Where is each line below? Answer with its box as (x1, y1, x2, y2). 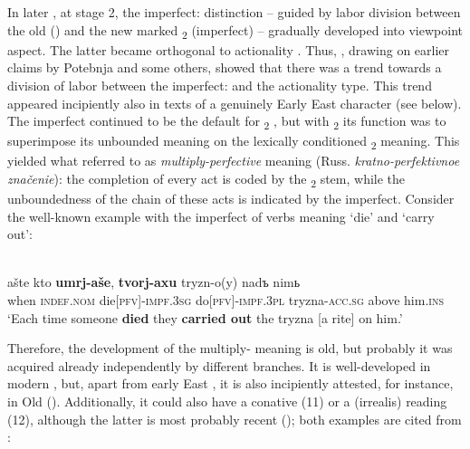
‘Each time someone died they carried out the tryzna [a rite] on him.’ (7, 308, 403, 327)
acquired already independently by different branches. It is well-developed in (7, 356, 431, 375)
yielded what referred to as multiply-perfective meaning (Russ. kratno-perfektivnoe (7, 151, 460, 170)
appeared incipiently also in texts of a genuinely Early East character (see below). (7, 93, 462, 112)
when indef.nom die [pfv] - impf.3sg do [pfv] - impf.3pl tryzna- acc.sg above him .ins (7, 291, 444, 310)
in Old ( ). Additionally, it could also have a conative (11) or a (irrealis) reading (7, 392, 447, 410)
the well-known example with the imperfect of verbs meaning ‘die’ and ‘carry (7, 206, 435, 225)
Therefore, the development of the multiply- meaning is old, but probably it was (7, 339, 453, 358)
